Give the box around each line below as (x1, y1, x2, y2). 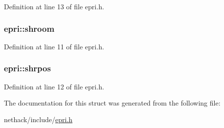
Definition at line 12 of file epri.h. (4, 81, 104, 91)
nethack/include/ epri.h (4, 114, 73, 124)
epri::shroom (4, 22, 55, 34)
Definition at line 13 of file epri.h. (4, 1, 104, 11)
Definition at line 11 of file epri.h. (4, 41, 104, 51)
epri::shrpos (4, 62, 51, 74)
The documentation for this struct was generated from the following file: (4, 98, 221, 108)
